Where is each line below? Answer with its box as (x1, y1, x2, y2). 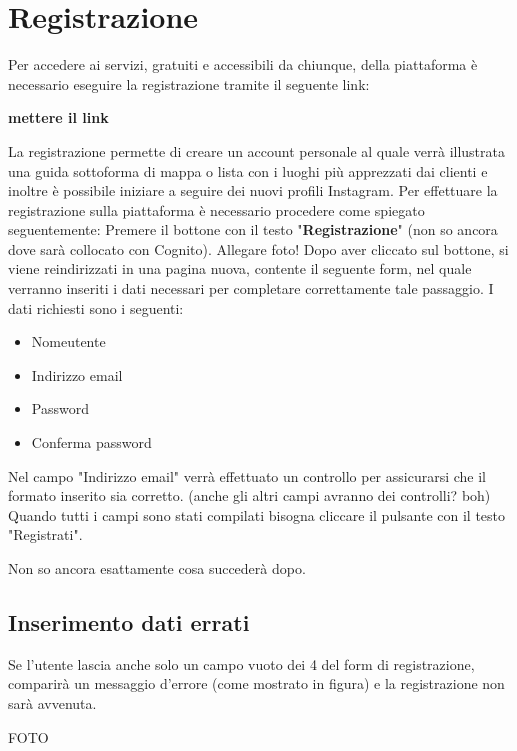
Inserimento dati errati (8, 606, 250, 637)
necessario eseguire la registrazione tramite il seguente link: (8, 73, 370, 94)
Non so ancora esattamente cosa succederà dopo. (8, 558, 306, 578)
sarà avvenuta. (8, 692, 97, 713)
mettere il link (8, 107, 109, 128)
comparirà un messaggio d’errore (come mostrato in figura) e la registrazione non (8, 673, 505, 694)
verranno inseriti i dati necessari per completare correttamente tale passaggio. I (8, 278, 494, 299)
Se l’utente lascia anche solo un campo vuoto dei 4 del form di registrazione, (8, 653, 475, 674)
